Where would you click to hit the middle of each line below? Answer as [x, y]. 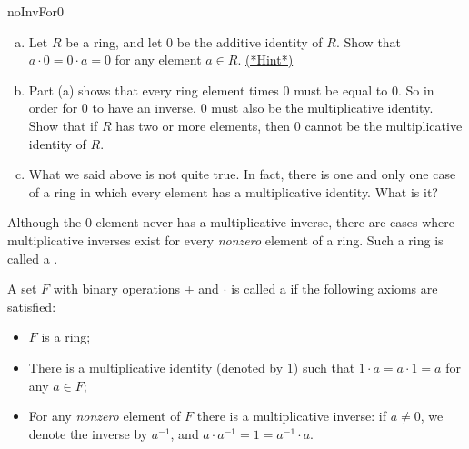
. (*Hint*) [265, 60]
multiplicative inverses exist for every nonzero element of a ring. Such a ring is [225, 239]
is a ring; [66, 337]
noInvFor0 [36, 11]
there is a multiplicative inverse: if [292, 416]
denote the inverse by [88, 433]
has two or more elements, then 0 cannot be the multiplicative [289, 125]
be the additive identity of [249, 41]
